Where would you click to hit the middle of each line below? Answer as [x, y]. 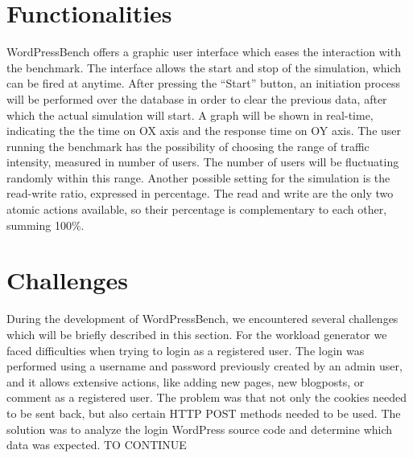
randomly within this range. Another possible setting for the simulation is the [198, 177]
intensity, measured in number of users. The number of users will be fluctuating [203, 162]
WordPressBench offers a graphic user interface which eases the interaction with [204, 52]
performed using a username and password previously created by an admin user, [204, 366]
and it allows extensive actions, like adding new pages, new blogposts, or [186, 381]
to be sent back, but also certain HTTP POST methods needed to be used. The [204, 413]
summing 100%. [45, 225]
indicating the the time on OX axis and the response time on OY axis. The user [204, 131]
